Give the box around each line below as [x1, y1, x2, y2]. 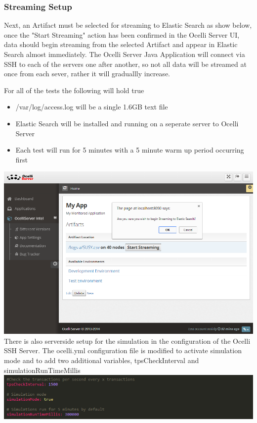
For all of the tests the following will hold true [4, 85, 144, 95]
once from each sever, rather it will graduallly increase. [4, 68, 170, 79]
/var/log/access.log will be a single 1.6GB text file [15, 102, 168, 112]
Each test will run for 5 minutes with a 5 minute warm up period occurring [15, 145, 244, 155]
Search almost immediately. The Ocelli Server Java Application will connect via [4, 49, 245, 59]
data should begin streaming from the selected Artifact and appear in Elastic [4, 39, 238, 50]
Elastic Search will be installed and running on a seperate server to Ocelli [15, 118, 239, 128]
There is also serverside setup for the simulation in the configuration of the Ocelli [4, 335, 251, 346]
